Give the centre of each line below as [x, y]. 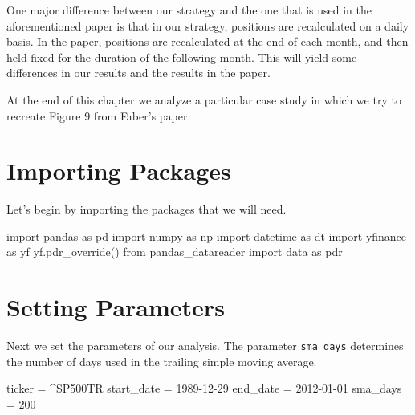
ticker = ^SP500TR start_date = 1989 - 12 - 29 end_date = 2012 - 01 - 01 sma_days [204, 388]
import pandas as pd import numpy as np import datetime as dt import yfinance [207, 236]
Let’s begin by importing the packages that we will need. [146, 209]
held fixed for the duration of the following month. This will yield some [182, 57]
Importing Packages [119, 171]
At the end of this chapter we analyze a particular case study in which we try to [204, 99]
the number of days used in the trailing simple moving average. [162, 361]
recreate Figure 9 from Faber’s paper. [99, 115]
